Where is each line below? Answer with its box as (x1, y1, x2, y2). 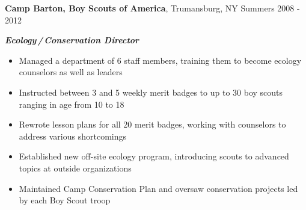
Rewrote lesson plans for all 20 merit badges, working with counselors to (19, 118, 286, 131)
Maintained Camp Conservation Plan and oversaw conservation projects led (19, 182, 298, 194)
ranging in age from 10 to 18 (19, 97, 124, 110)
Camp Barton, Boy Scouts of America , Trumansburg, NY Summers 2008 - (5, 2, 300, 14)
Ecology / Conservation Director (5, 34, 139, 46)
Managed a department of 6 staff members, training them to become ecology (19, 54, 302, 66)
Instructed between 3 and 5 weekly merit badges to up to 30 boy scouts (19, 85, 283, 98)
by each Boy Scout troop (19, 194, 111, 206)
